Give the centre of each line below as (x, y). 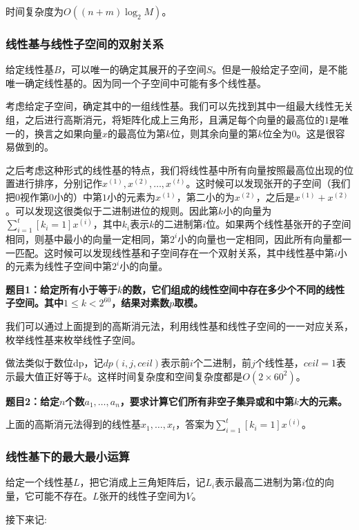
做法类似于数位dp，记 (55, 363)
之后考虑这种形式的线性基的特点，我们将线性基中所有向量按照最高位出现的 (175, 169)
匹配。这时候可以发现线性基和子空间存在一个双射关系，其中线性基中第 (174, 252)
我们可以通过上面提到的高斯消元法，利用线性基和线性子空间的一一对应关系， (179, 325)
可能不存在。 (63, 495)
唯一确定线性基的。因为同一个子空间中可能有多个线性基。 (136, 82)
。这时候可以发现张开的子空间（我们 (268, 183)
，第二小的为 (205, 196)
